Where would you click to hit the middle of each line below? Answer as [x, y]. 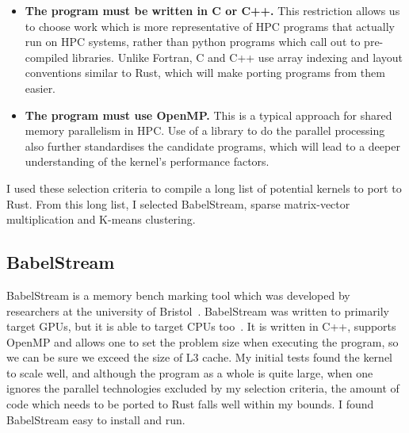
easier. [40, 88]
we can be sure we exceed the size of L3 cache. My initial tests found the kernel [199, 357]
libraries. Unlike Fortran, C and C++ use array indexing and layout [237, 57]
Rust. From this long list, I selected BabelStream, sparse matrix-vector [178, 203]
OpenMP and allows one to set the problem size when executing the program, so [203, 341]
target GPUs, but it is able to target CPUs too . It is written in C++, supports [201, 326]
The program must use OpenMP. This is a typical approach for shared [208, 115]
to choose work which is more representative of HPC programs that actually [210, 26]
